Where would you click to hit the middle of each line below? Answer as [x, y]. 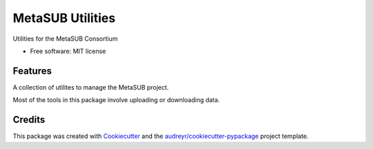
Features [32, 71]
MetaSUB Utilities [64, 18]
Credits [29, 120]
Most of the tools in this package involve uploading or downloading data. [116, 100]
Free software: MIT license [68, 51]
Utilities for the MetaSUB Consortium [65, 39]
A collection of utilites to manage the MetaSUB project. [91, 87]
